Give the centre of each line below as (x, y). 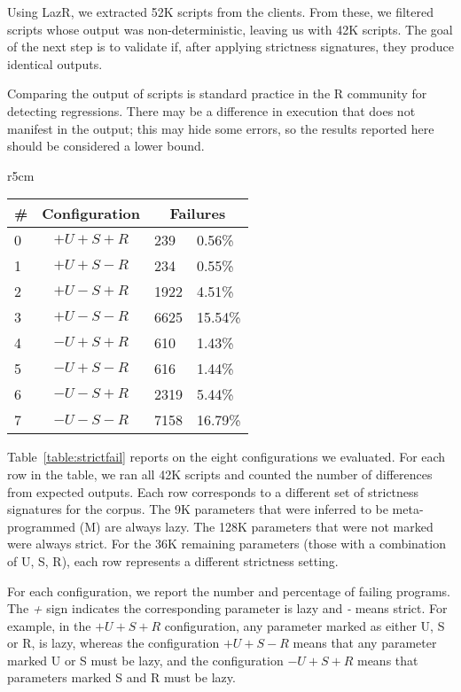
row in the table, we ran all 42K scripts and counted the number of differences (220, 474)
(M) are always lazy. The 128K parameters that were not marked (256, 526)
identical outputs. (55, 63)
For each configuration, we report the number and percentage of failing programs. (229, 591)
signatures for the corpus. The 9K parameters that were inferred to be (198, 509)
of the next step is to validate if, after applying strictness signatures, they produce (230, 47)
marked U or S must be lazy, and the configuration (145, 660)
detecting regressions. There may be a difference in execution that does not (211, 110)
